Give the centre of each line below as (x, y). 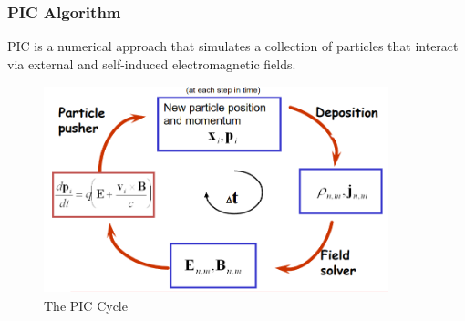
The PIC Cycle (86, 305)
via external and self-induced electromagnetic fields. (152, 63)
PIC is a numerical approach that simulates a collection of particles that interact (233, 46)
